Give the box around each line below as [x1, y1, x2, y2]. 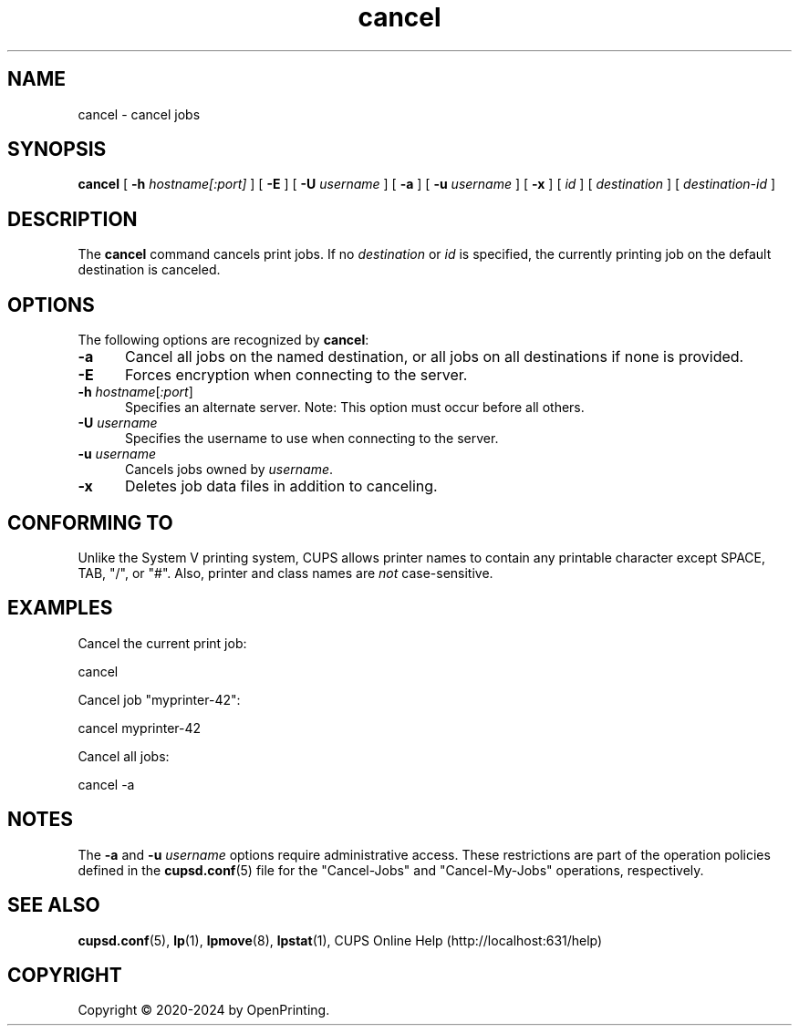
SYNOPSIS [7, 138, 107, 161]
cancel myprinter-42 [78, 719, 202, 736]
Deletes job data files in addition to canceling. [124, 477, 438, 496]
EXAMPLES [7, 596, 113, 620]
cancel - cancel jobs [78, 106, 201, 122]
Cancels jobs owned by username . [125, 461, 334, 478]
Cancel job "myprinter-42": [78, 691, 241, 708]
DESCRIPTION [7, 207, 138, 231]
